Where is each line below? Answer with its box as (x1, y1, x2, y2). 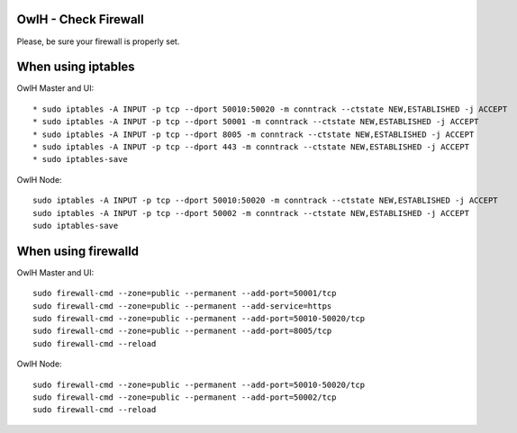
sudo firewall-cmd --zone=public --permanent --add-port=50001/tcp (32, 288, 337, 299)
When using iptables (16, 59, 135, 75)
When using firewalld (16, 243, 140, 258)
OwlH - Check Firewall (16, 12, 144, 27)
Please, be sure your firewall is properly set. (16, 36, 180, 47)
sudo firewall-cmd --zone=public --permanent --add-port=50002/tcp (32, 392, 337, 402)
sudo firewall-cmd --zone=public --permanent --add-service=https (32, 301, 332, 311)
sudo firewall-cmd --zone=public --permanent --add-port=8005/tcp (32, 326, 332, 337)
